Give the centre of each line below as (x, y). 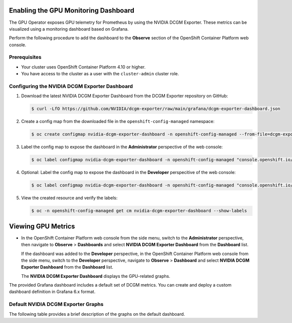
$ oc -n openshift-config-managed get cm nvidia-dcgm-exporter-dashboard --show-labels (139, 211)
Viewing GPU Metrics (42, 226)
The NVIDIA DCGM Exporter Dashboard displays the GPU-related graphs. (96, 276)
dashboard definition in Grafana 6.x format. (52, 292)
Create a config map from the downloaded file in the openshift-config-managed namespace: (118, 121)
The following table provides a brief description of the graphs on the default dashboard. (97, 314)
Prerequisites (25, 57)
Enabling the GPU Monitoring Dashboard (72, 10)
